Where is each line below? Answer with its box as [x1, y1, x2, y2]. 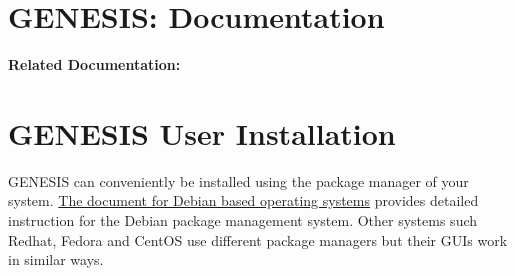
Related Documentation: [8, 54, 181, 75]
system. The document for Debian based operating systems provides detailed [8, 190, 479, 211]
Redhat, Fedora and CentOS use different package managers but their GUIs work [8, 229, 508, 250]
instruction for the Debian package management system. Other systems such [8, 210, 478, 231]
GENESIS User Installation [8, 112, 396, 153]
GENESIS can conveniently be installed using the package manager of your [8, 170, 469, 191]
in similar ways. [8, 249, 104, 270]
